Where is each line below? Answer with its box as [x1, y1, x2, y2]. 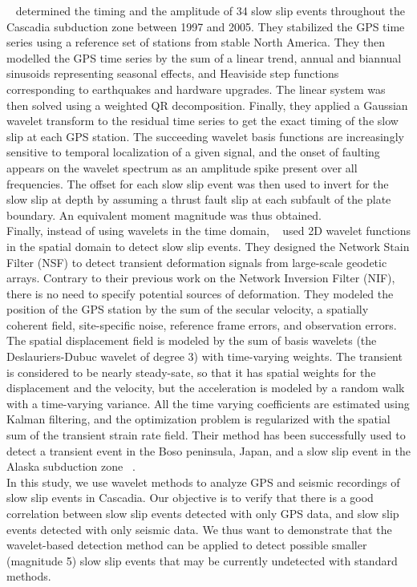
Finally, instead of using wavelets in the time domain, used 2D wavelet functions [6, 222, 411, 239]
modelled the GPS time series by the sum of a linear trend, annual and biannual [6, 49, 402, 66]
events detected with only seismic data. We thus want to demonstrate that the [6, 520, 392, 537]
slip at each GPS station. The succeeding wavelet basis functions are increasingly [6, 128, 404, 144]
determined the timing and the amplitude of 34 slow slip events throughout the [15, 2, 405, 18]
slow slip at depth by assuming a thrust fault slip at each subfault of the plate [6, 191, 391, 208]
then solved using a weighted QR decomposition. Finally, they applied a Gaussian [6, 96, 408, 113]
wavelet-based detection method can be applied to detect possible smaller [6, 536, 367, 553]
